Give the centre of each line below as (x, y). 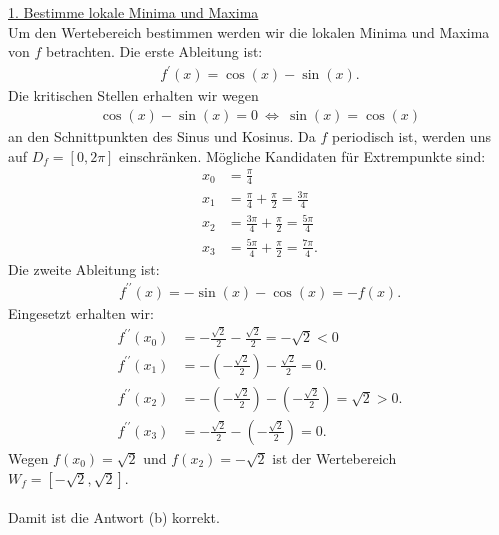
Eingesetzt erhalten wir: (81, 312)
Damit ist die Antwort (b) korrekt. (114, 517)
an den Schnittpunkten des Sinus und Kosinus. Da (162, 135)
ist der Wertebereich (334, 458)
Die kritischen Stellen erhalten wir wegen (133, 95)
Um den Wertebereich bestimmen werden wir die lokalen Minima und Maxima (249, 31)
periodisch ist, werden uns (411, 135)
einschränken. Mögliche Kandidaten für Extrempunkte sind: (302, 155)
